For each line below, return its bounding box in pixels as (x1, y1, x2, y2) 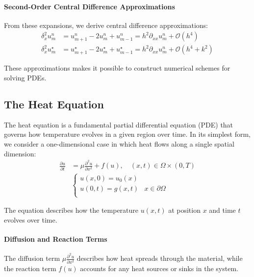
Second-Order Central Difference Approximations (4, 1, 175, 11)
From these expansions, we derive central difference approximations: (4, 20, 208, 30)
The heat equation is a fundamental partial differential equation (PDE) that (4, 119, 233, 129)
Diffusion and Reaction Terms (4, 234, 107, 244)
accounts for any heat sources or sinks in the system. (80, 263, 238, 273)
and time (209, 205, 236, 215)
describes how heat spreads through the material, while (76, 253, 243, 263)
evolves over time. (4, 214, 57, 225)
